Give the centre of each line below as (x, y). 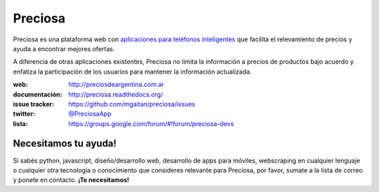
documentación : (38, 94)
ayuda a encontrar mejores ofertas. (64, 48)
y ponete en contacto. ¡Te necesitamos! (71, 180)
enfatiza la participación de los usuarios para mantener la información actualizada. (132, 71)
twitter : (24, 114)
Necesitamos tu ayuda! (65, 144)
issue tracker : (34, 104)
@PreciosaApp (90, 114)
